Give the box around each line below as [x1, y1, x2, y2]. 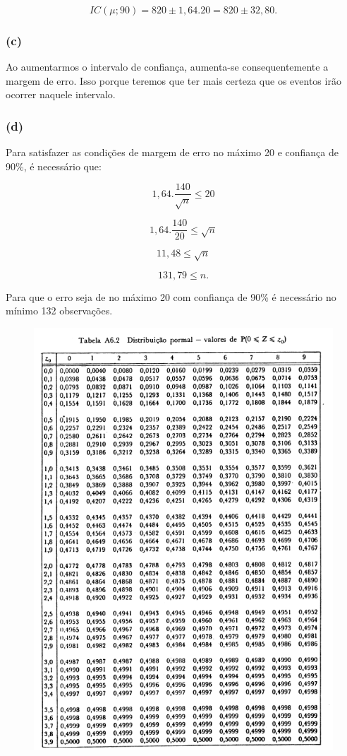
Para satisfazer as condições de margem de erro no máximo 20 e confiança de [6, 145, 339, 160]
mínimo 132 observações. [6, 303, 113, 318]
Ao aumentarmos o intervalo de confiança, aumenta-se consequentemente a [6, 59, 329, 74]
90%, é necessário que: [6, 158, 102, 173]
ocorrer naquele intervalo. [6, 87, 116, 102]
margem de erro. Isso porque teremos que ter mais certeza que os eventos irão [6, 73, 341, 88]
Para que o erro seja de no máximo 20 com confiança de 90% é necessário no [6, 289, 336, 304]
